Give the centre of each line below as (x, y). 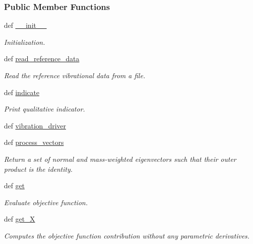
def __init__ (25, 25)
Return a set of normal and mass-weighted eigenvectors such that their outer (120, 159)
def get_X (20, 219)
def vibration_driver (35, 125)
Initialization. (25, 42)
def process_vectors (34, 142)
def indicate (22, 92)
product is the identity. (38, 169)
